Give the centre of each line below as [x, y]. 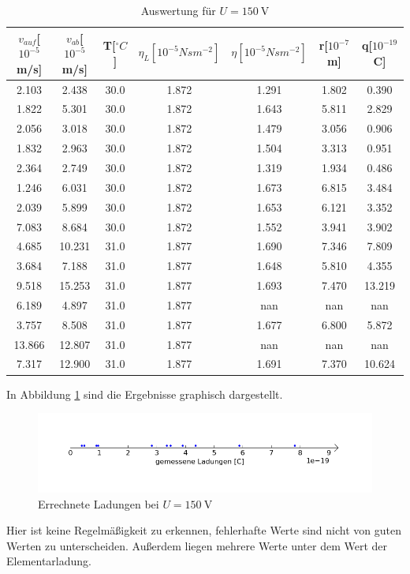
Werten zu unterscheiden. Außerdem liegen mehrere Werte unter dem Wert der [197, 545]
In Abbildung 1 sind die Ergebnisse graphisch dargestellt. [145, 394]
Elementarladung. [49, 561]
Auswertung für [178, 10]
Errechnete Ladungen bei [99, 503]
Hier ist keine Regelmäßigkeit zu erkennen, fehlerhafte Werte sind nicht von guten [204, 530]
